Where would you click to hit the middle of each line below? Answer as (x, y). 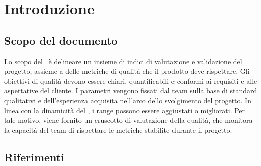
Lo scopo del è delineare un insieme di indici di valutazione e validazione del (123, 61)
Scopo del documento (61, 40)
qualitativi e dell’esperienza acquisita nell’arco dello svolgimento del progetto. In (128, 100)
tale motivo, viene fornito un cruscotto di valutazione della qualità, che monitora (128, 120)
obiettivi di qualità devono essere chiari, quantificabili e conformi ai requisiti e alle (131, 80)
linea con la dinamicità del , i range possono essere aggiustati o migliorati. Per (125, 110)
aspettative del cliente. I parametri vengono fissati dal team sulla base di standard (131, 91)
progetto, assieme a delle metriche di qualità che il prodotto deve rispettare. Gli (127, 71)
